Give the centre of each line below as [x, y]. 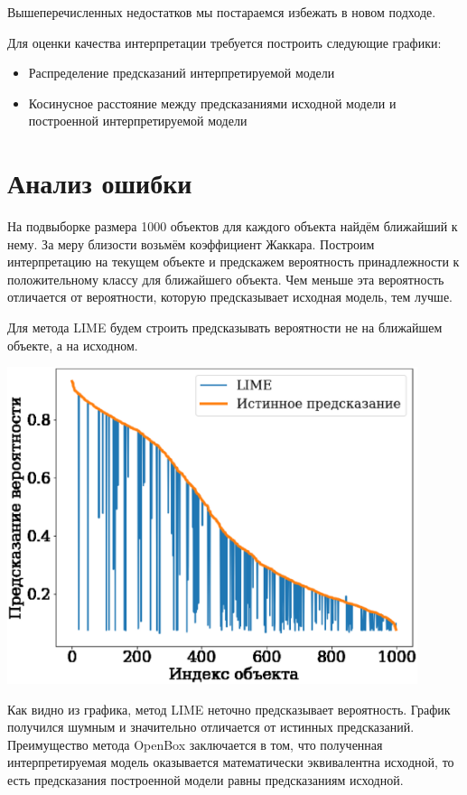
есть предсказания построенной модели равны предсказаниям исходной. [205, 780]
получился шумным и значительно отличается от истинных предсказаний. [211, 727]
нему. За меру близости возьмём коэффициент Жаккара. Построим [191, 243]
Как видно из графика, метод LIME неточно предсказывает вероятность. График [229, 709]
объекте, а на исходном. [73, 345]
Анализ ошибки [100, 183]
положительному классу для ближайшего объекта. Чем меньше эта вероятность [226, 279]
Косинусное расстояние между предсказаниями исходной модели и [212, 103]
